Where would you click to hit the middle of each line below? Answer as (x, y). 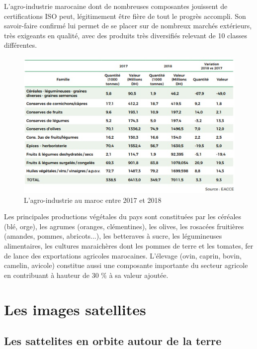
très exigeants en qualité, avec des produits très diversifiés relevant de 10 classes (126, 35)
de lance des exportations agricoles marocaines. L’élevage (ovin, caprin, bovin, (123, 255)
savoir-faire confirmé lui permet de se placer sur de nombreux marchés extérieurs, (128, 26)
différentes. (21, 45)
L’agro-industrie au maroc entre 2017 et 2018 (93, 200)
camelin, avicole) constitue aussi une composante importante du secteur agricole (126, 265)
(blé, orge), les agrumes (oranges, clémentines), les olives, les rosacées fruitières (124, 226)
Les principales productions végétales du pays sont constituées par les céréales (123, 217)
